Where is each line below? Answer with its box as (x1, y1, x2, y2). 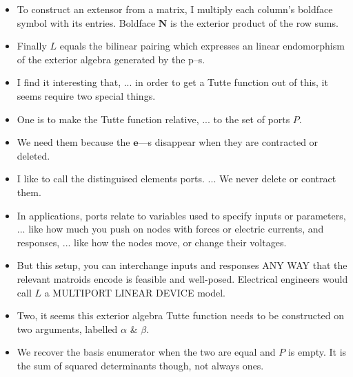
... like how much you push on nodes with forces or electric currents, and (17, 222, 324, 236)
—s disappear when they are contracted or (138, 135, 319, 149)
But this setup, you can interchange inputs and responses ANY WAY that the (17, 258, 347, 272)
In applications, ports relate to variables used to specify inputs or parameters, (17, 208, 346, 222)
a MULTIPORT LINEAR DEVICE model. (44, 285, 225, 299)
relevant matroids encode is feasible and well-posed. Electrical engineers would (17, 271, 348, 286)
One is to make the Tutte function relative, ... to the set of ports (17, 111, 290, 126)
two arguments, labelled (17, 321, 118, 336)
